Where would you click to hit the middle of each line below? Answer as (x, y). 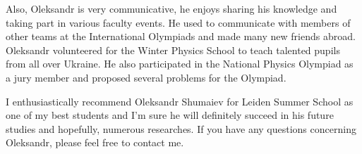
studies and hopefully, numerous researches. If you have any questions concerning (181, 128)
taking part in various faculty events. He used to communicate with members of (178, 22)
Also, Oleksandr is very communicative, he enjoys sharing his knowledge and (171, 8)
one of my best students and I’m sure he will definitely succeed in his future (170, 115)
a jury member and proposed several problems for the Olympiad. (146, 77)
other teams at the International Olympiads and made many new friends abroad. (181, 36)
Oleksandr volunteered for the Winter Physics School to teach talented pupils (173, 50)
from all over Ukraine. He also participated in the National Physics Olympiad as (180, 64)
